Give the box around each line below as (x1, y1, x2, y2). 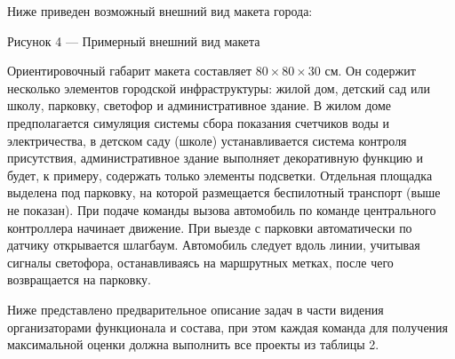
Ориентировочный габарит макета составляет (7, 61, 252, 80)
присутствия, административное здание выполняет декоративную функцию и (7, 148, 423, 167)
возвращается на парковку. (7, 270, 151, 289)
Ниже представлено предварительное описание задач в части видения (7, 299, 384, 318)
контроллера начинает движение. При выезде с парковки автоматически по (7, 218, 412, 236)
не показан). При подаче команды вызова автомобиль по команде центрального (7, 200, 436, 219)
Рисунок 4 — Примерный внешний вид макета (7, 31, 260, 50)
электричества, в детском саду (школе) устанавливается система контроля (7, 131, 407, 149)
